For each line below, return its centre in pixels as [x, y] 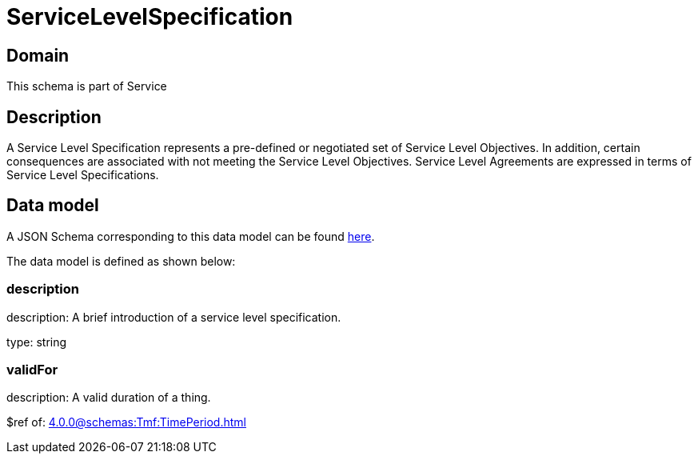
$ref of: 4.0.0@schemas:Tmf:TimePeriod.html [126, 422]
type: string [37, 342]
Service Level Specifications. [83, 175]
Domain [38, 55]
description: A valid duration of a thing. [109, 398]
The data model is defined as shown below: [121, 261]
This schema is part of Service [87, 86]
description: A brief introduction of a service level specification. [174, 317]
